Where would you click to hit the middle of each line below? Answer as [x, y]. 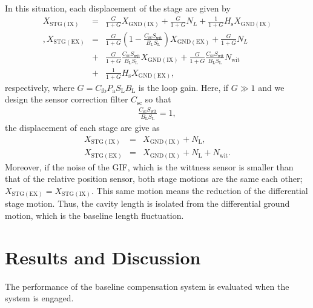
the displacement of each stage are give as [82, 127]
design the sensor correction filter [67, 99]
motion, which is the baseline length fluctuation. [94, 215]
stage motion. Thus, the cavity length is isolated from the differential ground [147, 203]
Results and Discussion [103, 257]
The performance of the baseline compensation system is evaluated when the [147, 286]
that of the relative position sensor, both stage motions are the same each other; [154, 179]
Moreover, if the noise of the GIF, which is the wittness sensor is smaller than [149, 166]
